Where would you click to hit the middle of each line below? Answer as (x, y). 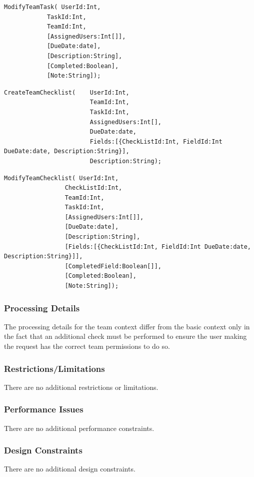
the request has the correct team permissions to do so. (87, 346)
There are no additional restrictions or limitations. (81, 387)
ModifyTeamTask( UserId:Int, (52, 7)
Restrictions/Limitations (54, 368)
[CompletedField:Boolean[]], (113, 266)
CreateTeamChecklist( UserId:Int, (67, 92)
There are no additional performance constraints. (79, 428)
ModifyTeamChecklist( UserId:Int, (61, 178)
